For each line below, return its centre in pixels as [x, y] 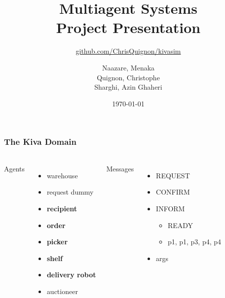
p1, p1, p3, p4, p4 [194, 242]
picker [57, 242]
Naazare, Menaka [128, 67]
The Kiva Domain [40, 142]
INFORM [170, 208]
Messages [120, 168]
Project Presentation [128, 27]
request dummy [70, 192]
